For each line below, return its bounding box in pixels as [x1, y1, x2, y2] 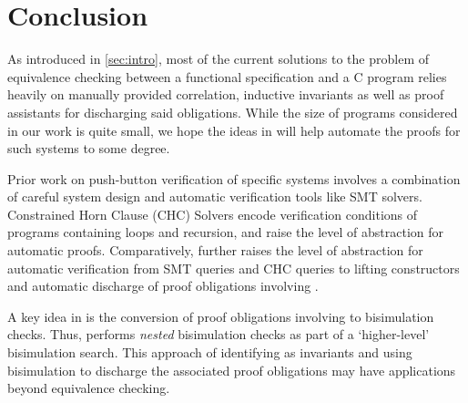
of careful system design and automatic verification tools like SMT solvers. [7, 187, 422, 206]
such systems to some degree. [7, 139, 170, 158]
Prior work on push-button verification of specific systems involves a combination [7, 169, 461, 188]
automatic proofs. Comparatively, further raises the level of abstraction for [7, 241, 423, 260]
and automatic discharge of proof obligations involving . [7, 276, 319, 295]
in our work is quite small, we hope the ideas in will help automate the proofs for [7, 120, 461, 139]
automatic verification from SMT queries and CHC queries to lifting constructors [7, 258, 460, 277]
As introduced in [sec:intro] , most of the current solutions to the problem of [7, 49, 429, 68]
